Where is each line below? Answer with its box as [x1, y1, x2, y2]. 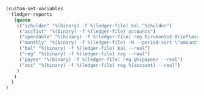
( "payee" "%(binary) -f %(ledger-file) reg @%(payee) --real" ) [19, 57, 183, 63]
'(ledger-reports [8, 11, 52, 18]
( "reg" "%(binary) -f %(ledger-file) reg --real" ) [19, 51, 150, 57]
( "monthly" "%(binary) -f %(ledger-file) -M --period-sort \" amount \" [19, 39, 202, 46]
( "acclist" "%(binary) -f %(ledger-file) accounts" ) [19, 28, 156, 35]
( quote [13, 17, 31, 23]
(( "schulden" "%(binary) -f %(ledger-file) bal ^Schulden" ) [16, 22, 172, 29]
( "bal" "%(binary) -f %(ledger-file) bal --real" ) [19, 46, 150, 52]
